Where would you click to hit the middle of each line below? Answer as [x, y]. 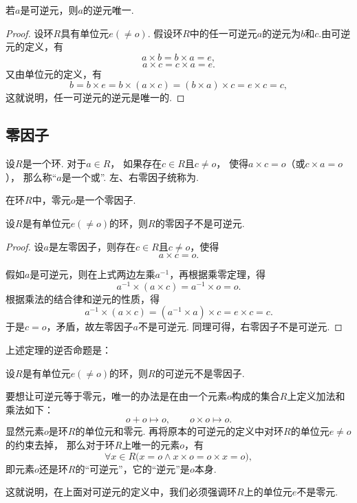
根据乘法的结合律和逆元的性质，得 [83, 298]
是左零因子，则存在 [92, 246]
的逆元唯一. [108, 10]
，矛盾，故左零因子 [90, 327]
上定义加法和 [316, 396]
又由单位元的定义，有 [54, 73]
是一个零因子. [106, 200]
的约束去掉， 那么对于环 [60, 444]
